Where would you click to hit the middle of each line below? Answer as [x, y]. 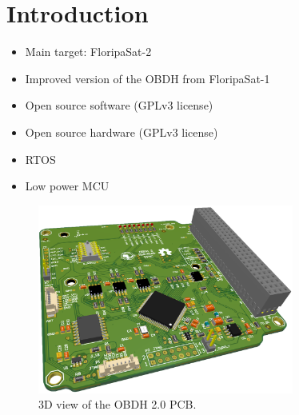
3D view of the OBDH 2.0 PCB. [118, 404]
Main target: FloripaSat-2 [88, 52]
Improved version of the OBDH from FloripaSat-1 [148, 78]
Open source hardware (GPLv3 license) [122, 132]
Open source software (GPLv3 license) [119, 105]
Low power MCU [67, 186]
